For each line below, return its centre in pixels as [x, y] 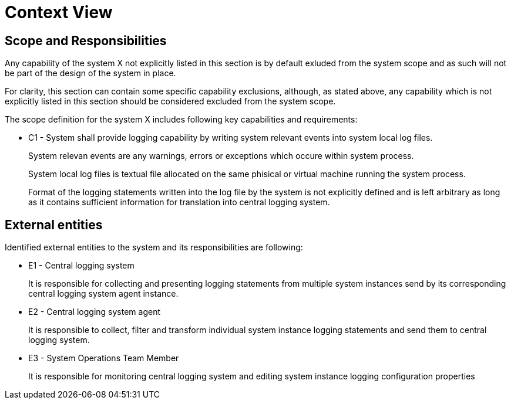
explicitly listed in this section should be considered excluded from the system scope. [170, 101]
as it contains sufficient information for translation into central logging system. [179, 202]
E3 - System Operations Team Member [104, 358]
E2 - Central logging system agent [95, 312]
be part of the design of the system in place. [90, 73]
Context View [59, 12]
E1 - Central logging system [81, 266]
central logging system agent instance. [103, 294]
